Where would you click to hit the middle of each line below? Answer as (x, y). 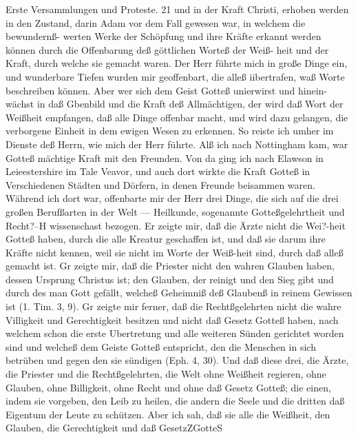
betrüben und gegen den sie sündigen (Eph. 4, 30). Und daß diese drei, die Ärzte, (177, 360)
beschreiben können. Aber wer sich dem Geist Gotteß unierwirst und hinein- (166, 90)
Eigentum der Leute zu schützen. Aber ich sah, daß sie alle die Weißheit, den (168, 414)
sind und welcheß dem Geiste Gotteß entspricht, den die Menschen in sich (161, 346)
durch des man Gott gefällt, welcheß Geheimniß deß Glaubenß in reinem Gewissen (179, 293)
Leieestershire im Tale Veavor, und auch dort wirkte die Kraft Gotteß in (158, 171)
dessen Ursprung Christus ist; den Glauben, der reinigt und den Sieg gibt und (170, 279)
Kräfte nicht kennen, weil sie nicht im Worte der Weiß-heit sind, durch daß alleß (175, 252)
